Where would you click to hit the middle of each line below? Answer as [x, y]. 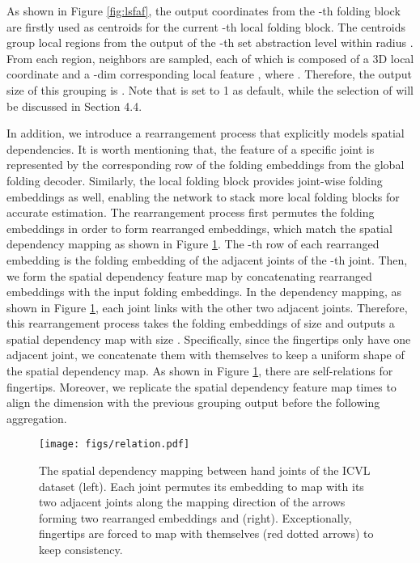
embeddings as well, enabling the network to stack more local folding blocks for [203, 196]
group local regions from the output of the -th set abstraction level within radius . [210, 42]
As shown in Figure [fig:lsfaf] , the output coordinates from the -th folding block [204, 11]
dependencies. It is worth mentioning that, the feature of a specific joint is [191, 148]
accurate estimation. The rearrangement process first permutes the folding [191, 212]
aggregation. [37, 418]
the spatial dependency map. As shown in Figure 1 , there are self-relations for [200, 371]
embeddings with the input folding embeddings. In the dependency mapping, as [204, 292]
